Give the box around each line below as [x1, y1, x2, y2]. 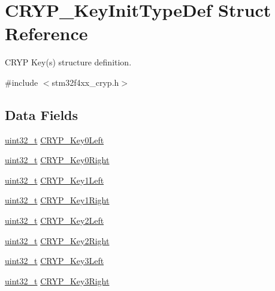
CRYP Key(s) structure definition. [5, 56, 132, 68]
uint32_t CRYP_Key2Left [5, 214, 104, 227]
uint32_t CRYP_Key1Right [5, 194, 110, 206]
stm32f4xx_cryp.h [52, 76, 119, 88]
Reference [5, 21, 88, 46]
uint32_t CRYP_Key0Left [5, 133, 104, 146]
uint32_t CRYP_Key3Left [5, 254, 104, 267]
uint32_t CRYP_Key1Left [5, 173, 104, 186]
